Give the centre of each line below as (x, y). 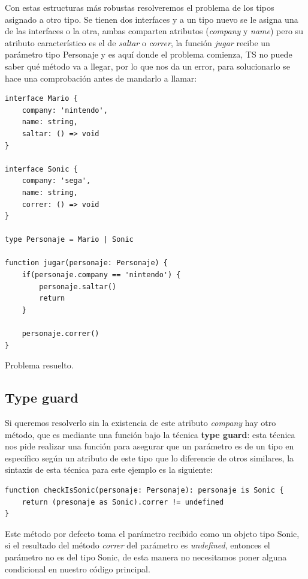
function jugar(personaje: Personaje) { (87, 263)
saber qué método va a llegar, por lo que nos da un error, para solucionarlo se (147, 66)
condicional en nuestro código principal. (78, 568)
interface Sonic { (41, 169)
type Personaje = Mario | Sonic (69, 240)
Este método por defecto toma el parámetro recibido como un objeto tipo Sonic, (152, 533)
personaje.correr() (61, 334)
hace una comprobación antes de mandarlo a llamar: (101, 78)
